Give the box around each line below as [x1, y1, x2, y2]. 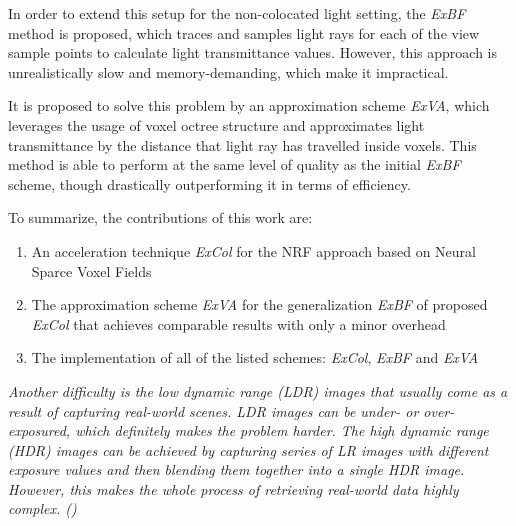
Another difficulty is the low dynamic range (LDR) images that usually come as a [8, 380, 508, 401]
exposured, [8, 420, 71, 441]
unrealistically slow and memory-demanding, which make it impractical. [8, 61, 449, 82]
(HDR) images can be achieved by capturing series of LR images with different [8, 439, 489, 460]
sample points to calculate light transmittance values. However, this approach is [8, 42, 497, 63]
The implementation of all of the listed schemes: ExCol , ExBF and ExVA [31, 347, 479, 368]
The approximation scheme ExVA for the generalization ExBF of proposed [31, 294, 488, 315]
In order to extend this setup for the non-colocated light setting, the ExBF [8, 3, 466, 23]
